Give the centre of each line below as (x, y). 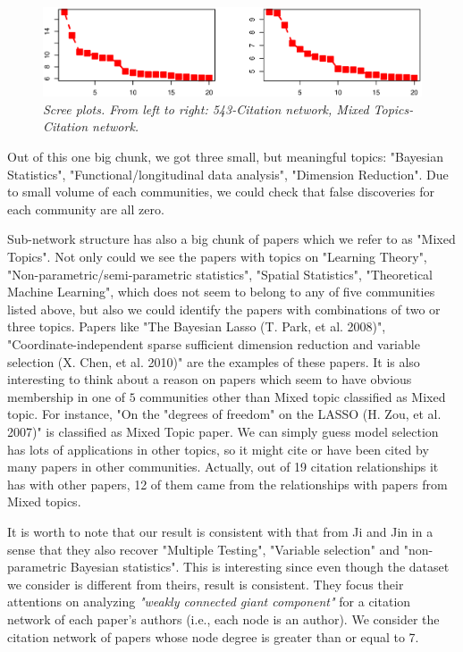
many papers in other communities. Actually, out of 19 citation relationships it (223, 467)
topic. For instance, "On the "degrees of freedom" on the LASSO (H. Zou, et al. (224, 414)
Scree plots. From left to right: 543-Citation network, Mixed (206, 109)
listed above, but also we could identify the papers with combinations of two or (224, 309)
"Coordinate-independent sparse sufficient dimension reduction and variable (214, 344)
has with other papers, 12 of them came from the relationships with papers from (227, 484)
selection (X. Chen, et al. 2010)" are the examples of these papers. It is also (214, 361)
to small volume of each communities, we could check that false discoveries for (221, 192)
